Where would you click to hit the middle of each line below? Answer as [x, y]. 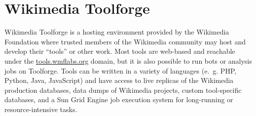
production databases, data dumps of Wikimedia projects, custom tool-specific [123, 90]
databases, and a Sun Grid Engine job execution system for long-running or [119, 99]
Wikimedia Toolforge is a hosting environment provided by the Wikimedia [117, 32]
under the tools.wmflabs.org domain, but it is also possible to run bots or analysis [128, 60]
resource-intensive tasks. [41, 109]
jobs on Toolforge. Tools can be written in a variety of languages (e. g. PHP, [121, 70]
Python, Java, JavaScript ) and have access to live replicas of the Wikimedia [119, 80]
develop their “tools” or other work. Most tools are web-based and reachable [120, 51]
